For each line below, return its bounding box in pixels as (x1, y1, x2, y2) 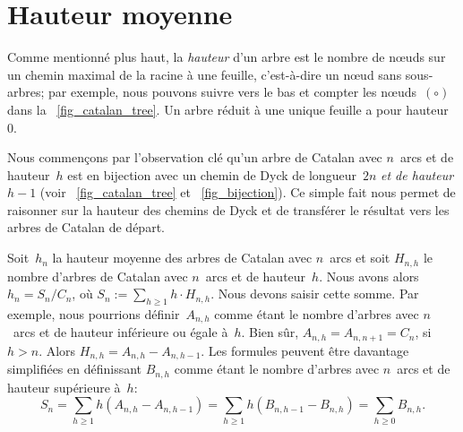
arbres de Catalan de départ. (7, 218, 165, 237)
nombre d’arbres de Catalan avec (7, 266, 188, 285)
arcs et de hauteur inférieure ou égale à (13, 323, 228, 341)
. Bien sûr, (241, 323, 299, 341)
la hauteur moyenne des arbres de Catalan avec (52, 248, 313, 267)
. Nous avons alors (319, 266, 419, 285)
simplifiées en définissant (7, 359, 142, 378)
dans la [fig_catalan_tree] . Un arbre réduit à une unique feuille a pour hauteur (7, 99, 449, 118)
